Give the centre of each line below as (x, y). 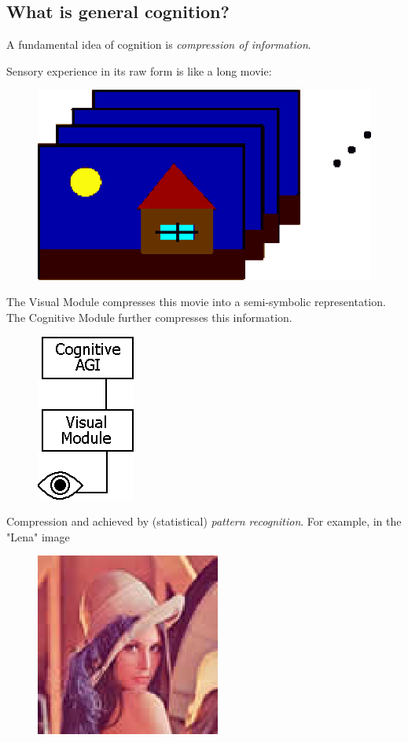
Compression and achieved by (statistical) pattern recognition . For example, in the (204, 521)
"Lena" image (38, 536)
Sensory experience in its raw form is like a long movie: (139, 70)
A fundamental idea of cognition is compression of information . (159, 44)
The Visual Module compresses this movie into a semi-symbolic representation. (196, 302)
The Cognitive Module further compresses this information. (149, 317)
